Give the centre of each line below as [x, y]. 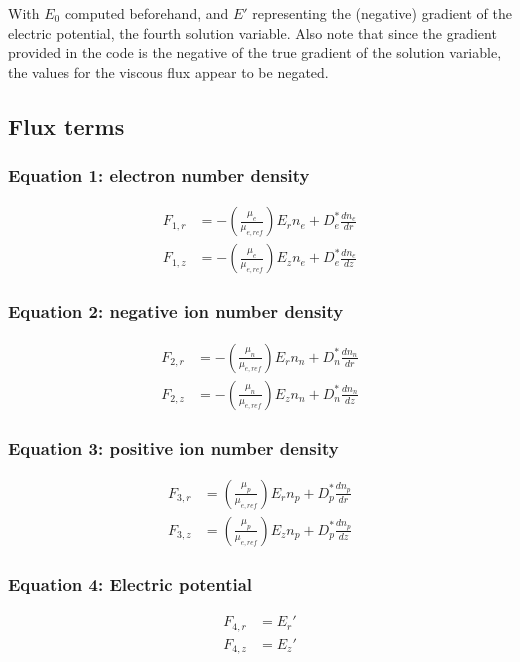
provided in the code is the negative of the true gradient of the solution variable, [255, 52]
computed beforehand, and [146, 13]
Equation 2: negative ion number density [176, 311]
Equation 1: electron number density [159, 175]
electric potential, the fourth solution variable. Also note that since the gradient [252, 32]
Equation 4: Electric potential [130, 583]
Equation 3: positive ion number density [173, 447]
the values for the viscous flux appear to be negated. [168, 71]
